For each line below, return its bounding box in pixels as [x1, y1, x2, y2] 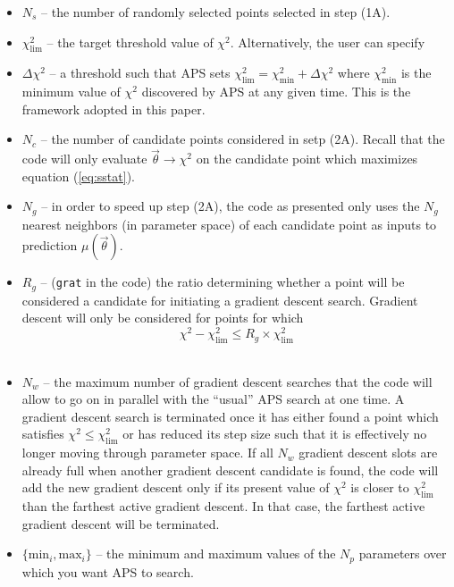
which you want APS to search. [21, 562, 194, 581]
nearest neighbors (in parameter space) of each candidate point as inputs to [21, 214, 437, 233]
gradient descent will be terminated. [21, 514, 220, 532]
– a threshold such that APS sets [49, 63, 231, 82]
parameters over [358, 544, 447, 563]
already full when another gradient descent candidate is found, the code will [21, 460, 439, 479]
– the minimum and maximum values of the [96, 544, 336, 563]
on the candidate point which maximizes [196, 149, 418, 168]
